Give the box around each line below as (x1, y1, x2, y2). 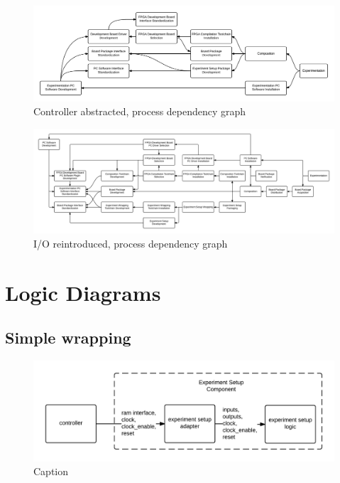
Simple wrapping (5, 327, 131, 349)
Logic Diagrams (5, 277, 161, 307)
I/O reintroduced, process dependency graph (33, 235, 228, 250)
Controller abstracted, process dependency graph (33, 104, 246, 119)
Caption (33, 464, 69, 479)
